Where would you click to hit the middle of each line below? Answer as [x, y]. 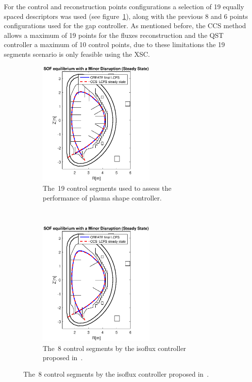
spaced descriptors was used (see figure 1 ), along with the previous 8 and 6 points [126, 16]
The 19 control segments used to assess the [107, 188]
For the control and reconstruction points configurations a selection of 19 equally [124, 6]
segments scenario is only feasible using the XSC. [77, 54]
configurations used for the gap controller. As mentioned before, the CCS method [125, 25]
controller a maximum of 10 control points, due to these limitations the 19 [114, 44]
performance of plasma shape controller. [102, 197]
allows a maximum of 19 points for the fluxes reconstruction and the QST [114, 35]
